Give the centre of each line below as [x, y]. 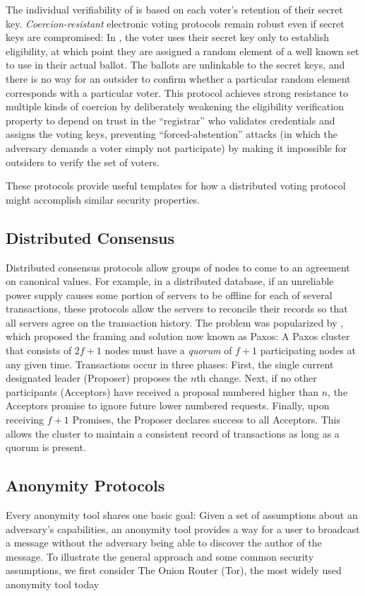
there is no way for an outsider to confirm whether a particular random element [178, 78]
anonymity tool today [53, 584]
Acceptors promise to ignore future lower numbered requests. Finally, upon [168, 405]
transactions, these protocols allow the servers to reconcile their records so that [177, 309]
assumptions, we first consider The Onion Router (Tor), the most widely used [174, 570]
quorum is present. [46, 447]
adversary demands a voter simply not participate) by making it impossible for [176, 147]
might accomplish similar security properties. [103, 199]
